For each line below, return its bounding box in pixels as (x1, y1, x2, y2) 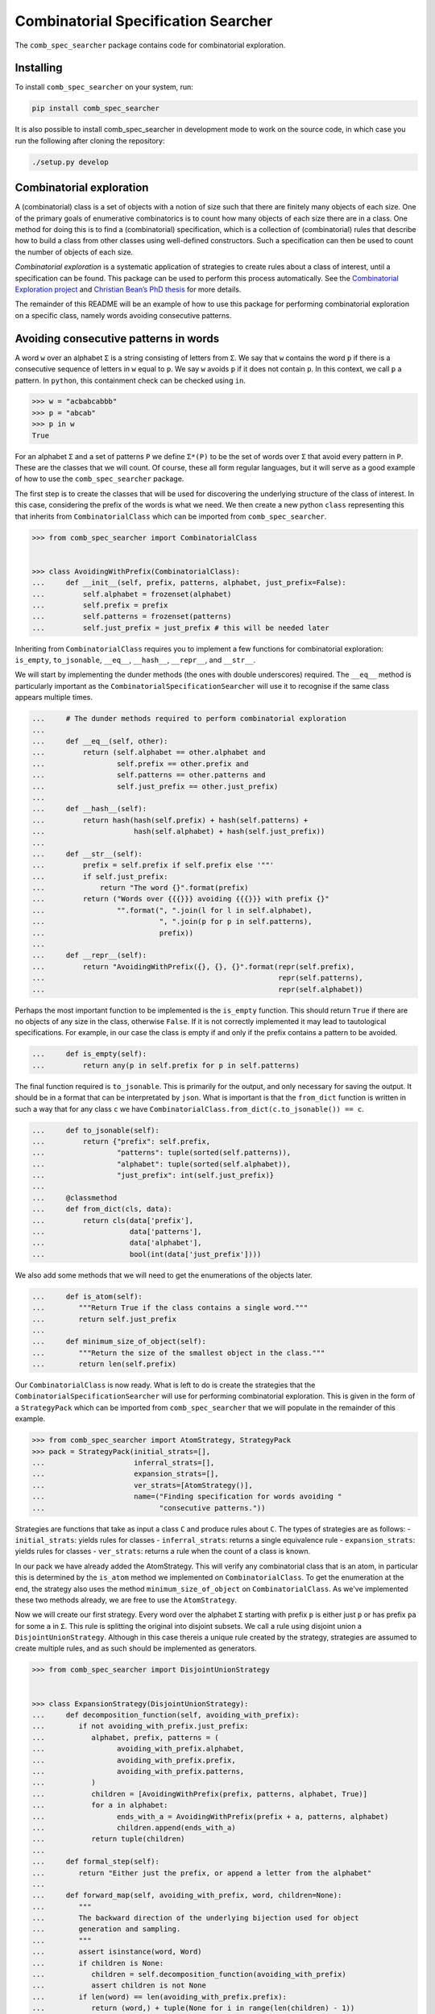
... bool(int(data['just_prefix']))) (31, 1249, 262, 1258)
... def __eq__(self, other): (31, 737, 168, 746)
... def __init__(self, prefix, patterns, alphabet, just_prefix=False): (31, 578, 346, 587)
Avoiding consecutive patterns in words (14, 331, 220, 346)
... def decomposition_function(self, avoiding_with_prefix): (31, 1710, 300, 1720)
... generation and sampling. (31, 1925, 181, 1933)
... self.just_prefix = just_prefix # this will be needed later (31, 623, 329, 632)
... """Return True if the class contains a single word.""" (31, 1303, 309, 1312)
